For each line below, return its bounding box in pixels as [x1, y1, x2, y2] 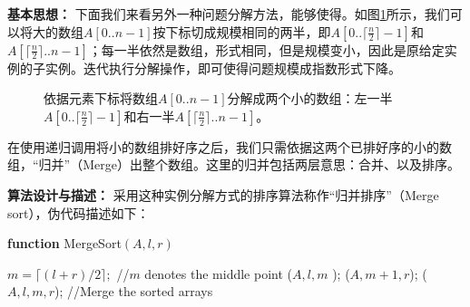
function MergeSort [7, 234, 122, 253]
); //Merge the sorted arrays [54, 282, 213, 301]
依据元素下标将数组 [44, 89, 158, 108]
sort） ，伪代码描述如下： [7, 203, 150, 222]
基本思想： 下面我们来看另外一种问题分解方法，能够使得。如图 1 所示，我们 [7, 5, 450, 23]
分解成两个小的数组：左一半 [227, 89, 393, 108]
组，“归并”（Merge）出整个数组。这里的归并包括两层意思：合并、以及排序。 [7, 155, 460, 174]
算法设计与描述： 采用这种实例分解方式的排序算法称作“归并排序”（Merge [7, 185, 439, 204]
